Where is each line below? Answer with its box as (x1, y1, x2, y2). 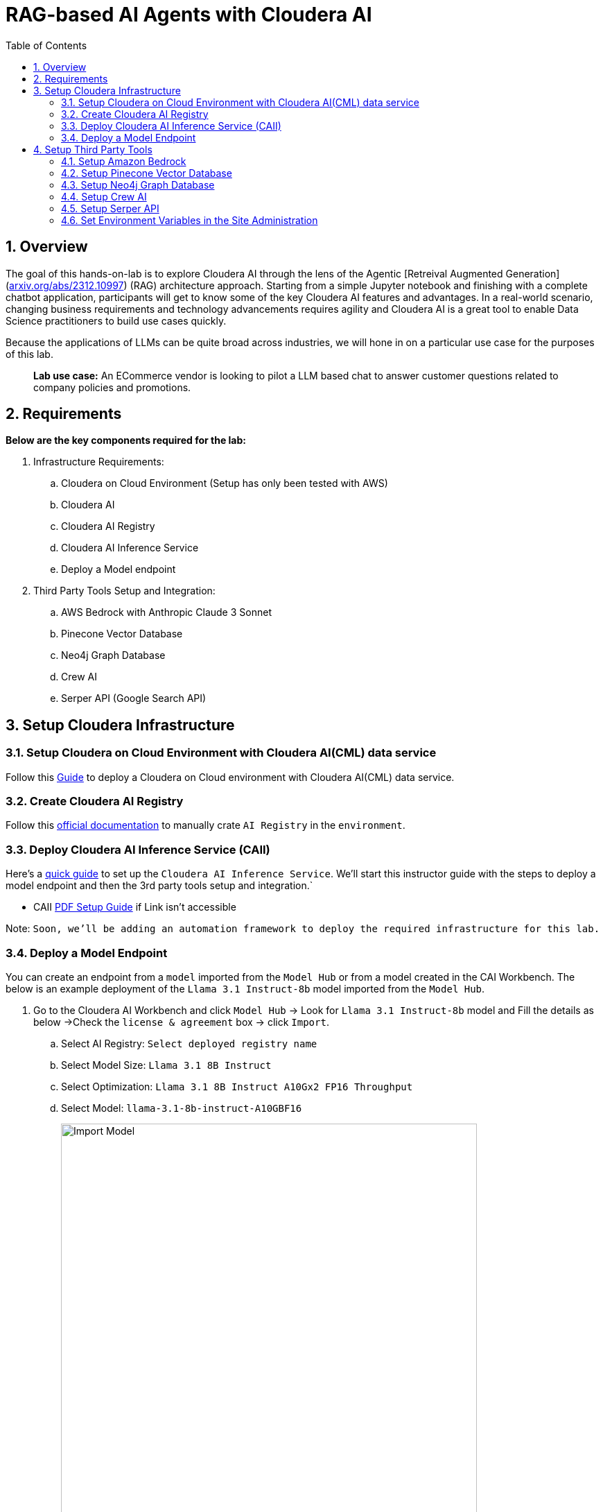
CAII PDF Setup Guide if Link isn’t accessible (33, 901, 236, 913)
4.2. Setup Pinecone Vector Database (61, 166, 232, 179)
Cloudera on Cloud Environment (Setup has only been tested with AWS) (61, 477, 388, 490)
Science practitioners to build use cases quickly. (6, 314, 227, 327)
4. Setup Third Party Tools (33, 143, 152, 155)
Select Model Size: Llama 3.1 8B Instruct (61, 1058, 272, 1071)
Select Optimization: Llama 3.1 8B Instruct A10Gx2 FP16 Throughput (61, 1080, 413, 1092)
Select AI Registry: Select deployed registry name (61, 1037, 317, 1049)
